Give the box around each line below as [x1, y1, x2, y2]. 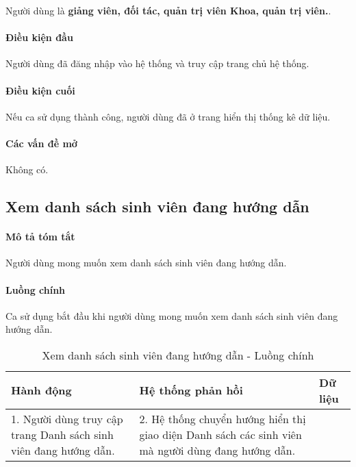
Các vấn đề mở [5, 136, 77, 150]
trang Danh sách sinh [11, 426, 114, 442]
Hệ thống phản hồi [139, 382, 243, 399]
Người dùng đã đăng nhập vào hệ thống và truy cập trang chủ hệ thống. [5, 56, 309, 71]
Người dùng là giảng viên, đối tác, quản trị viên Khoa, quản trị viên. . [5, 3, 331, 17]
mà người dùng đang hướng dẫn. [139, 442, 296, 458]
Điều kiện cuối [5, 83, 75, 97]
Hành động [11, 382, 72, 399]
